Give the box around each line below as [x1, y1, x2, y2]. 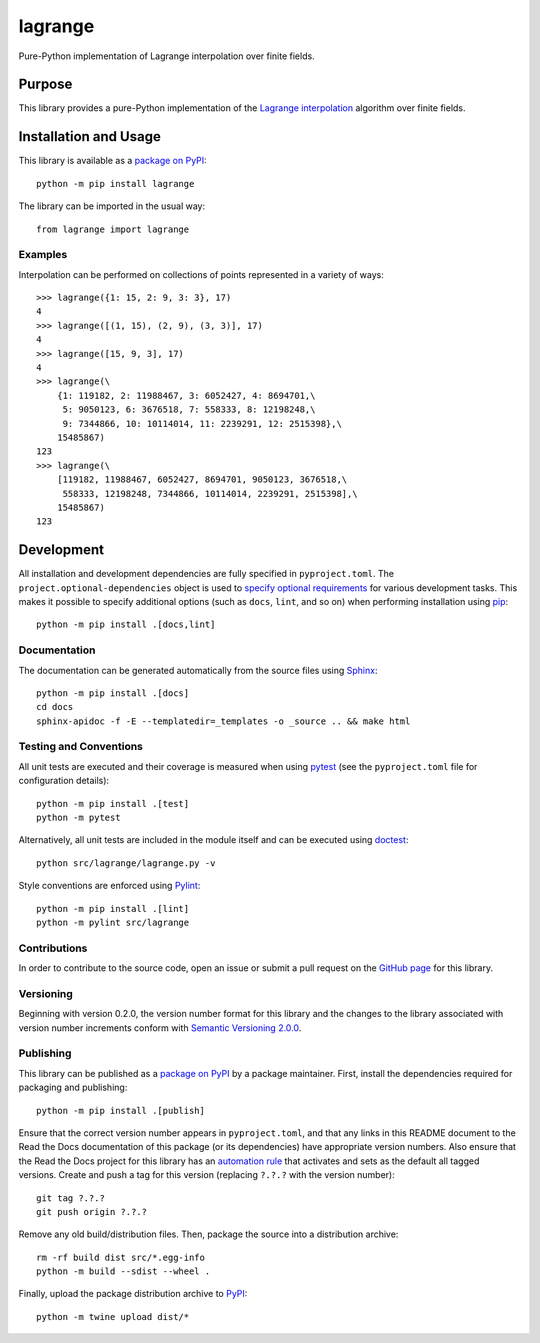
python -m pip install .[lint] [36, 903, 190, 914]
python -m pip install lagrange [36, 178, 195, 189]
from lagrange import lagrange [36, 223, 190, 235]
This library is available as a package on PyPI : [18, 155, 207, 167]
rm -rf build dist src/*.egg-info [36, 1251, 205, 1263]
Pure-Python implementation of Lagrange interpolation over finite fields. [18, 50, 315, 62]
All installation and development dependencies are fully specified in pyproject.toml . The [18, 568, 395, 580]
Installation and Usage [18, 128, 162, 145]
